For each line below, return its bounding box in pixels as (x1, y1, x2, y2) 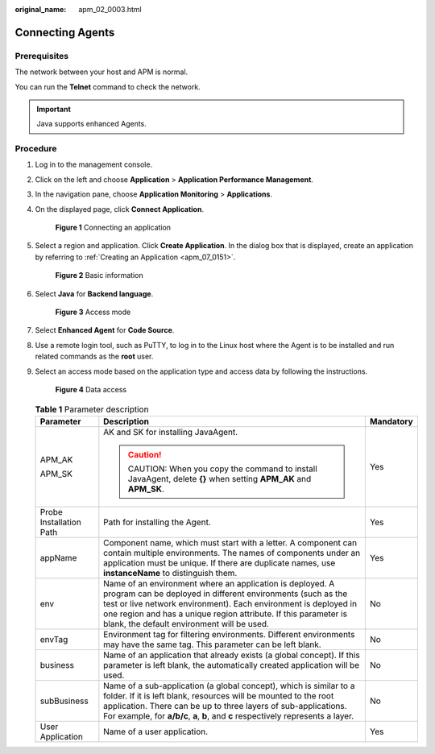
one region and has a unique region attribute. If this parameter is (103, 608, 348, 619)
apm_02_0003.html (78, 5, 142, 14)
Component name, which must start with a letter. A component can (103, 536, 358, 548)
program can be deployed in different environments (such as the (103, 588, 348, 599)
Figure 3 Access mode (55, 307, 131, 317)
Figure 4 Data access (55, 384, 127, 394)
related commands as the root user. (35, 351, 154, 362)
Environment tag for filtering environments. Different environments (103, 628, 355, 640)
